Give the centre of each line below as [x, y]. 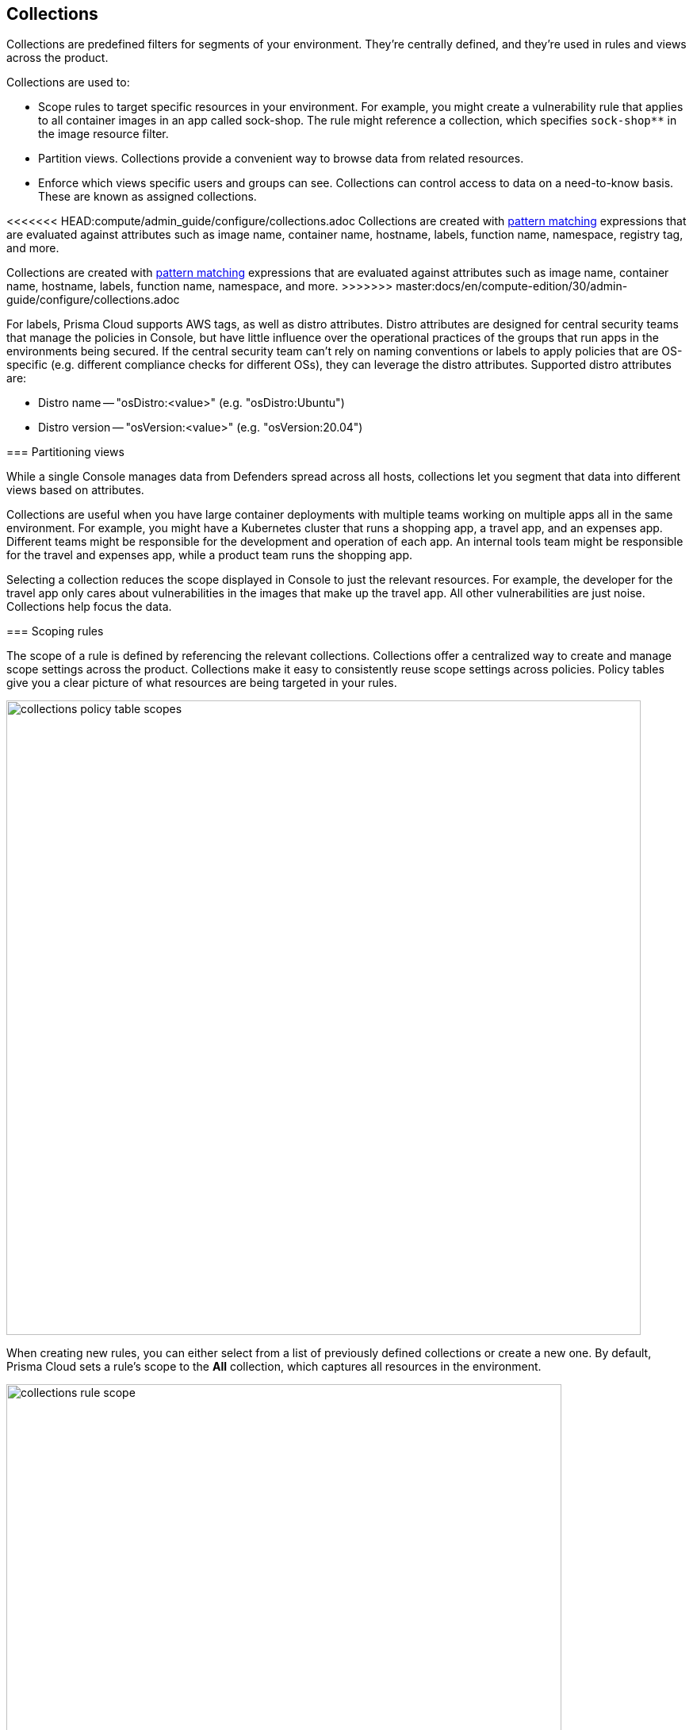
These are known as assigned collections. [147, 197]
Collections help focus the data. [89, 607]
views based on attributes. [75, 490]
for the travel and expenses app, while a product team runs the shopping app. [210, 555]
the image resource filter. [103, 134]
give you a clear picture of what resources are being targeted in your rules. [202, 683]
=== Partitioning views [65, 452]
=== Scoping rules [55, 631]
